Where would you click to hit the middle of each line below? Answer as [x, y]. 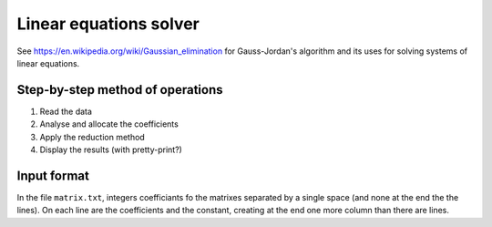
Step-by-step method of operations [120, 90]
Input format [53, 175]
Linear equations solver [108, 24]
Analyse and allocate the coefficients [109, 124]
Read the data [66, 111]
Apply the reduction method [92, 137]
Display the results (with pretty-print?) [111, 150]
